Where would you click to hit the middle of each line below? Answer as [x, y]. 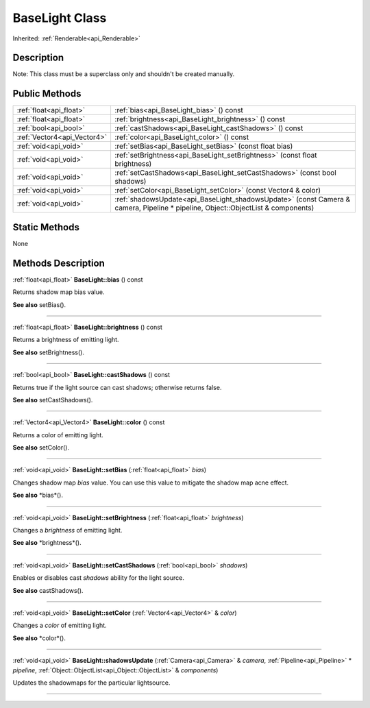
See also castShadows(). [48, 590]
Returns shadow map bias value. [59, 292]
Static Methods [46, 227]
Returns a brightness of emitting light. [66, 340]
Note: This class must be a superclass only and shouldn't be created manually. [124, 74]
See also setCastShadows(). [53, 400]
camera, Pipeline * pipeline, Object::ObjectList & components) [214, 208]
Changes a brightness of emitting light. [67, 530]
